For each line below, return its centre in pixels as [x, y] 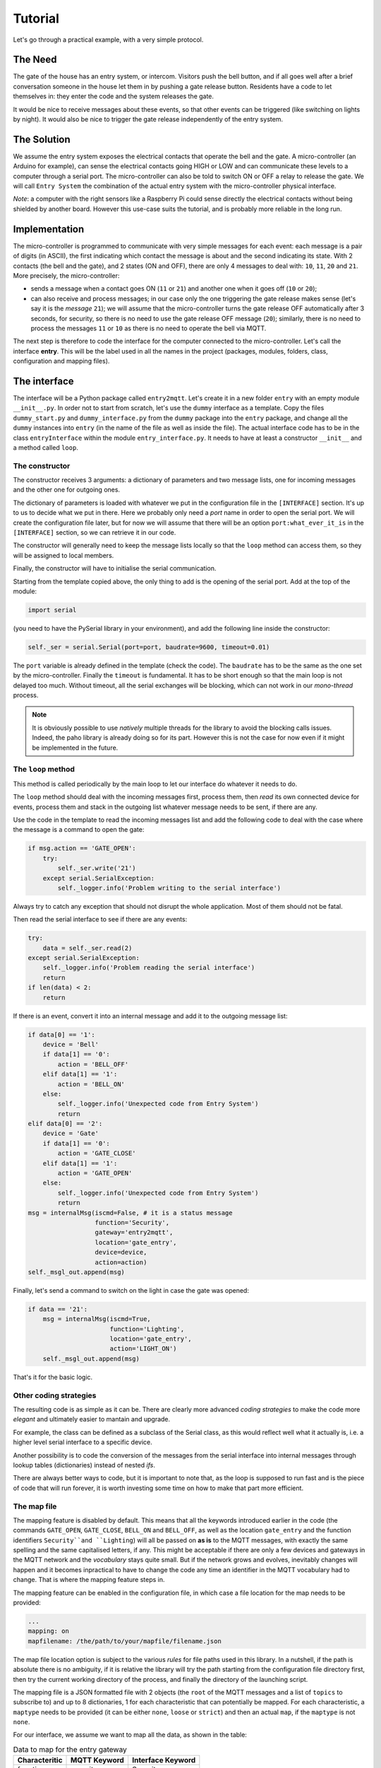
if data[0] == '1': [61, 1035]
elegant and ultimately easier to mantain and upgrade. [92, 1419]
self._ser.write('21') [97, 868]
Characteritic [40, 1760]
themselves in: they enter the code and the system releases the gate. [114, 96]
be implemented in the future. [75, 748]
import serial [52, 610]
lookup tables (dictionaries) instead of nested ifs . [84, 1465]
